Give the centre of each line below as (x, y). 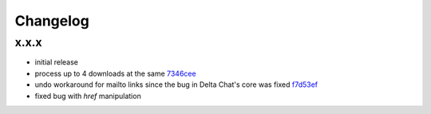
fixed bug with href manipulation (88, 96)
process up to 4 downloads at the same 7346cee (115, 73)
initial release (57, 62)
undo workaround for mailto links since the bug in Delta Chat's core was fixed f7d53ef (176, 85)
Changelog (52, 21)
